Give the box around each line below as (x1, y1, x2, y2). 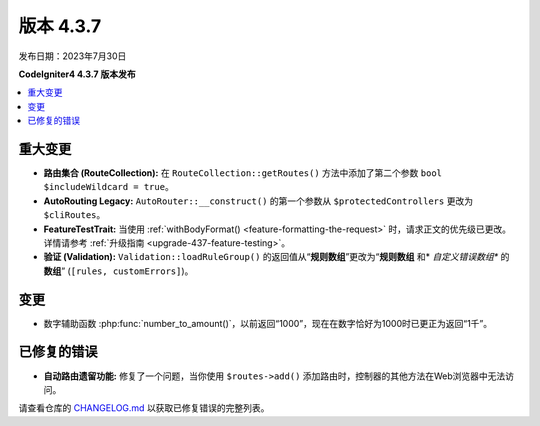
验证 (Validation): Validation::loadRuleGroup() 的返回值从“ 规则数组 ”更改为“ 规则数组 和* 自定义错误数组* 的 (43, 251, 510, 263)
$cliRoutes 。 (43, 209, 106, 221)
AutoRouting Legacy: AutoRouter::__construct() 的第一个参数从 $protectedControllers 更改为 (43, 195, 474, 207)
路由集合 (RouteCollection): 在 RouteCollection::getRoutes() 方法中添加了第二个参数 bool (43, 167, 443, 179)
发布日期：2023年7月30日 (18, 50, 127, 62)
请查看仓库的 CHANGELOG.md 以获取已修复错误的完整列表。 (18, 402, 270, 414)
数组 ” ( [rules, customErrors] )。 (43, 265, 194, 277)
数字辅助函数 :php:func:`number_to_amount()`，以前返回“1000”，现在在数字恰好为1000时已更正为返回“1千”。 (43, 317, 493, 329)
